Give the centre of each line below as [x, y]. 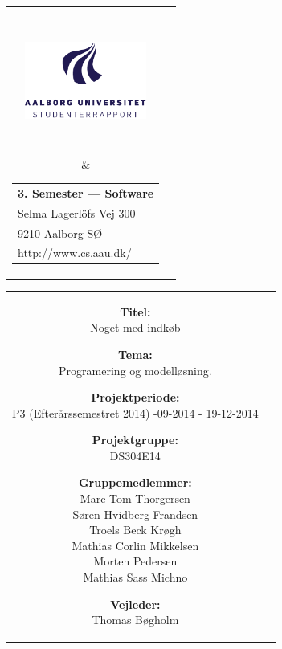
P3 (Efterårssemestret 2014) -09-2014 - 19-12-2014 [135, 412]
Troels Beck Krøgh [135, 530]
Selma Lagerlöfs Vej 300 [77, 212]
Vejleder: [135, 604]
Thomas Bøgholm [135, 620]
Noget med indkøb [135, 327]
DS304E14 [135, 455]
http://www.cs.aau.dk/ [75, 253]
